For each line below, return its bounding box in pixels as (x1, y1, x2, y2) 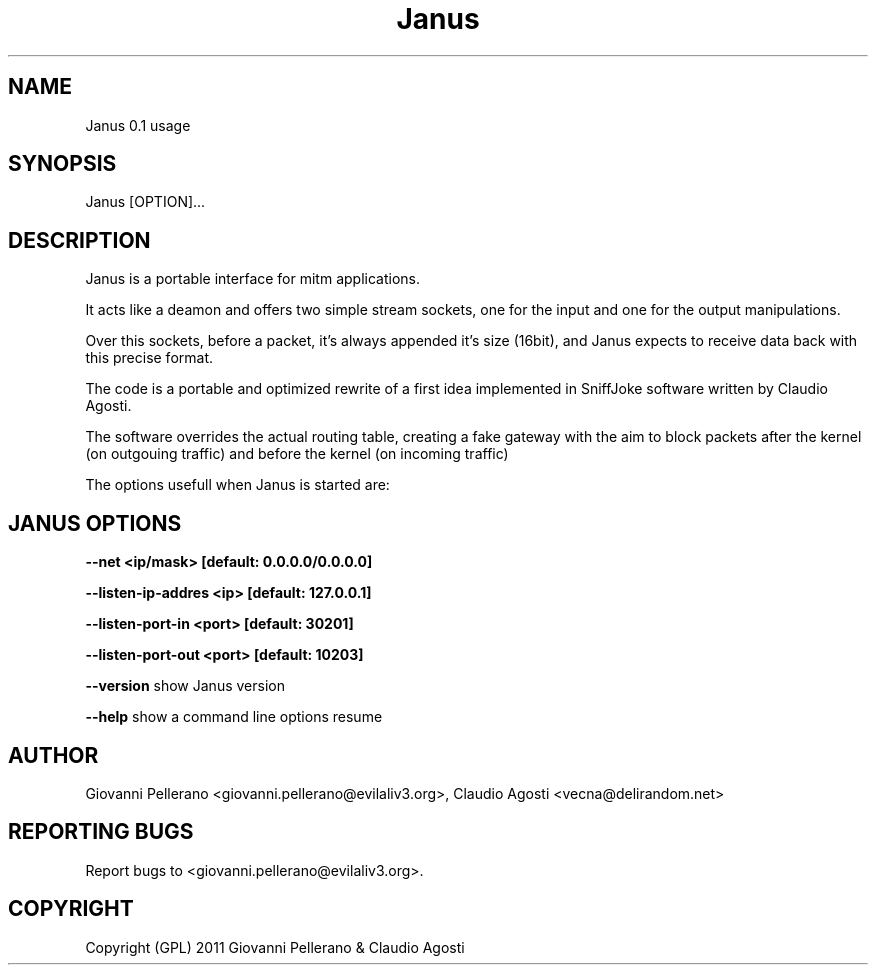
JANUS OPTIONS (8, 510, 182, 536)
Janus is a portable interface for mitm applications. (85, 270, 420, 288)
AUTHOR (8, 742, 99, 768)
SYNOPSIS (8, 151, 117, 177)
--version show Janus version (85, 677, 285, 695)
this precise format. (85, 349, 214, 367)
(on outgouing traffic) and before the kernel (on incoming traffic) (85, 445, 509, 463)
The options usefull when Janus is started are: (85, 476, 390, 494)
